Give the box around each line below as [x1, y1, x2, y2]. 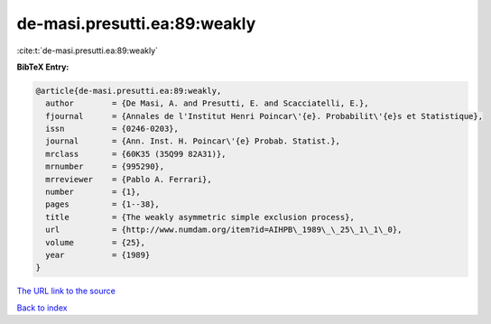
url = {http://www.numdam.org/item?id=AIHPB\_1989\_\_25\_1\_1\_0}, [45, 225, 403, 235]
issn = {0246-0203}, [45, 124, 180, 134]
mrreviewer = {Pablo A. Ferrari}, [45, 174, 212, 184]
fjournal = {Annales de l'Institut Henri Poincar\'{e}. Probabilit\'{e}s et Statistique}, [45, 111, 483, 121]
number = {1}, [45, 187, 142, 198]
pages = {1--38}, [45, 199, 160, 209]
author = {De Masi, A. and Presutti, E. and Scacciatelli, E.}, [45, 98, 369, 108]
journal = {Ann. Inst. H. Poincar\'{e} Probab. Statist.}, [45, 136, 341, 146]
